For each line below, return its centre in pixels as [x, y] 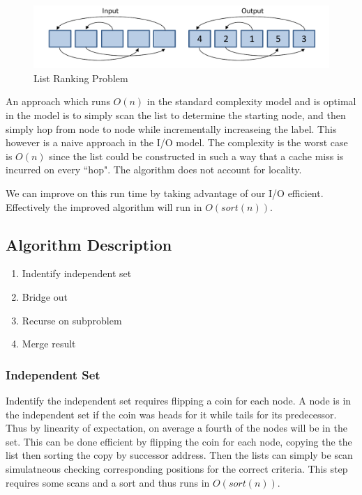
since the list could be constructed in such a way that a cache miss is [196, 156]
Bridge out [45, 297]
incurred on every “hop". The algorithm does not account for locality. [154, 170]
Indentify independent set [77, 273]
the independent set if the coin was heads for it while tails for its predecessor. [171, 414]
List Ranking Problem [81, 78]
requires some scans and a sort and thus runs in [108, 482]
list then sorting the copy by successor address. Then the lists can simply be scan [179, 455]
